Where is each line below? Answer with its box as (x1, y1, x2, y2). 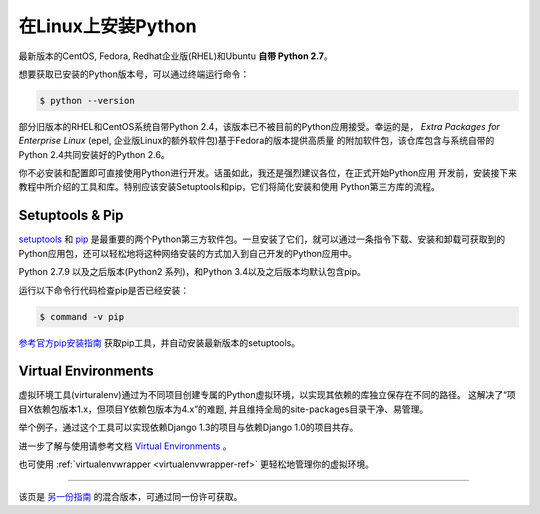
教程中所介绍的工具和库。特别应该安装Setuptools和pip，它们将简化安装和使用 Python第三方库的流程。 (18, 181, 440, 193)
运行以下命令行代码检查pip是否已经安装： (18, 284, 190, 296)
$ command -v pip (39, 311, 125, 322)
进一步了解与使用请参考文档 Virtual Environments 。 (18, 440, 232, 452)
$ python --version (39, 95, 135, 106)
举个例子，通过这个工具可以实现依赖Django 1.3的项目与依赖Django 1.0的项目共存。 (18, 421, 359, 434)
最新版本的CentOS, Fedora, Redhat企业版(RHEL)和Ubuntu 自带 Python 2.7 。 (18, 50, 334, 62)
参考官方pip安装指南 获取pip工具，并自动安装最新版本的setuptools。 (18, 336, 301, 349)
